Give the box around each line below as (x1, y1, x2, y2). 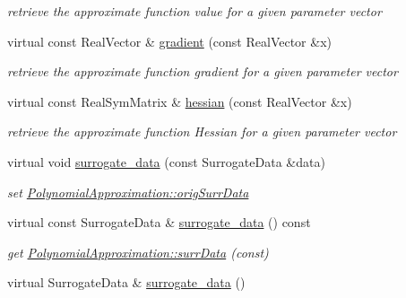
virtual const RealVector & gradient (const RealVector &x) (7, 31, 332, 50)
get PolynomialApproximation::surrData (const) (7, 242, 269, 261)
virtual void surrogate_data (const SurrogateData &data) (7, 152, 325, 171)
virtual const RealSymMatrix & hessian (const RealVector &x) (7, 92, 352, 110)
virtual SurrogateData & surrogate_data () (7, 273, 246, 292)
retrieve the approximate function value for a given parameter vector (7, 2, 382, 20)
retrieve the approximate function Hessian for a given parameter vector (7, 122, 397, 141)
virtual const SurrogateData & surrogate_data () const (7, 213, 311, 232)
